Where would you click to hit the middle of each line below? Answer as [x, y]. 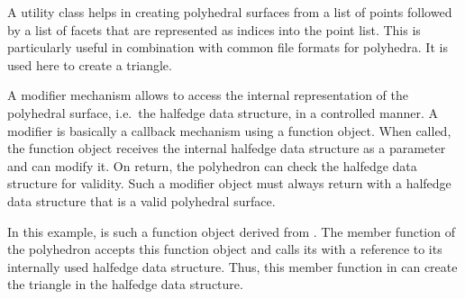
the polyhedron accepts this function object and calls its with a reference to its [225, 249]
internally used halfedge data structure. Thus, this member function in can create [232, 266]
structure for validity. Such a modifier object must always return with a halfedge [229, 183]
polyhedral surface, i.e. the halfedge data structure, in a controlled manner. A [223, 112]
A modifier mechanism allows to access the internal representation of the [208, 95]
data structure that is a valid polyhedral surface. [141, 200]
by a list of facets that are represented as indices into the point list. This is [214, 29]
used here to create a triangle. [90, 64]
